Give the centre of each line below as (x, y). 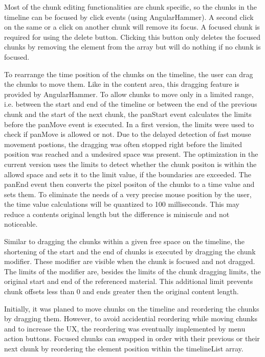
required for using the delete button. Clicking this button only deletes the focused (132, 37)
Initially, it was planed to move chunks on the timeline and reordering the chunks (132, 308)
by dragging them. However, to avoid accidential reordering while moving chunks (131, 318)
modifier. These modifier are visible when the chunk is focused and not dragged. (130, 261)
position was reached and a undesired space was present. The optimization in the (131, 154)
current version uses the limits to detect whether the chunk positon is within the (130, 164)
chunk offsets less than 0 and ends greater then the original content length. (122, 291)
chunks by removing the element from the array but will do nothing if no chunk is (132, 47)
